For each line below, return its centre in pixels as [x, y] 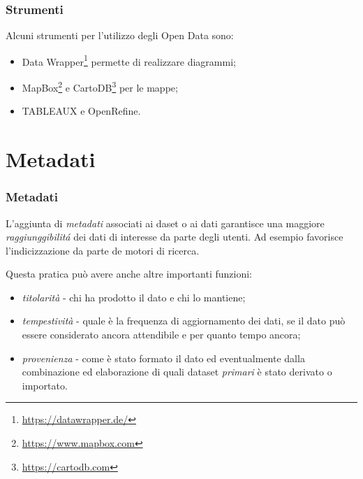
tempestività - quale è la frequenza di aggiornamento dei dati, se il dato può [184, 321]
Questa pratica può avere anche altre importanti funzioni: [129, 274]
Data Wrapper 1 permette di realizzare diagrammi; [129, 60]
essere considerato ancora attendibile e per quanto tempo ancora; [161, 335]
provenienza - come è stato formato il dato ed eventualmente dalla [163, 358]
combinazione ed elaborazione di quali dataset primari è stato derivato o [177, 372]
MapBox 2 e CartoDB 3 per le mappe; [100, 86]
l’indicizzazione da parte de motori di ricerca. [103, 250]
